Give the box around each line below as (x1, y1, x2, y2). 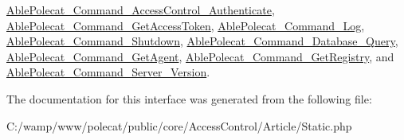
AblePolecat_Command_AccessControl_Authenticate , (6, 2, 275, 17)
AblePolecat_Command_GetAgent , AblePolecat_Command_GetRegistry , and (6, 48, 394, 64)
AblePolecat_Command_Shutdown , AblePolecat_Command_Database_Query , (6, 33, 398, 49)
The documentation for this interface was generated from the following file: (6, 90, 372, 107)
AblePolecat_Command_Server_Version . (6, 64, 210, 80)
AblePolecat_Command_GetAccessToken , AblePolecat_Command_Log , (6, 17, 365, 33)
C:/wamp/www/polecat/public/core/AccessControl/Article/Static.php (6, 117, 352, 134)
